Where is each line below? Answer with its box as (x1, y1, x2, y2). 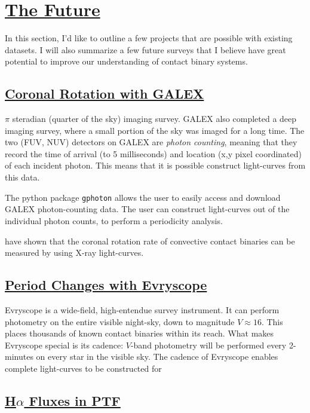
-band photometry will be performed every (130, 338, 287, 351)
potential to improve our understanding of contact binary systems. (5, 55, 248, 68)
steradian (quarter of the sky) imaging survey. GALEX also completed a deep (12, 112, 297, 125)
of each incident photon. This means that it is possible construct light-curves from (5, 159, 306, 172)
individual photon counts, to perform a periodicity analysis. (5, 214, 223, 227)
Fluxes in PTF (29, 391, 121, 409)
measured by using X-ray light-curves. (5, 246, 144, 259)
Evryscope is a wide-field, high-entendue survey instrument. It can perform (5, 303, 280, 316)
